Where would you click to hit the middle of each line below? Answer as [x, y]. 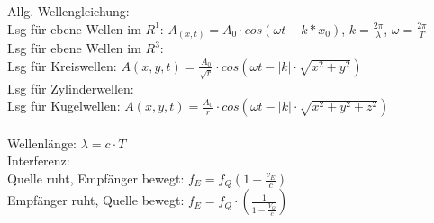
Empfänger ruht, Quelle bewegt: [96, 200]
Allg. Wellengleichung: [68, 11]
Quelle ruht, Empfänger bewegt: [96, 178]
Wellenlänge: [42, 143]
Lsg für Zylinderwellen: [71, 88]
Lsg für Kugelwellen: [64, 106]
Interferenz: [39, 161]
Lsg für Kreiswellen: [62, 65]
